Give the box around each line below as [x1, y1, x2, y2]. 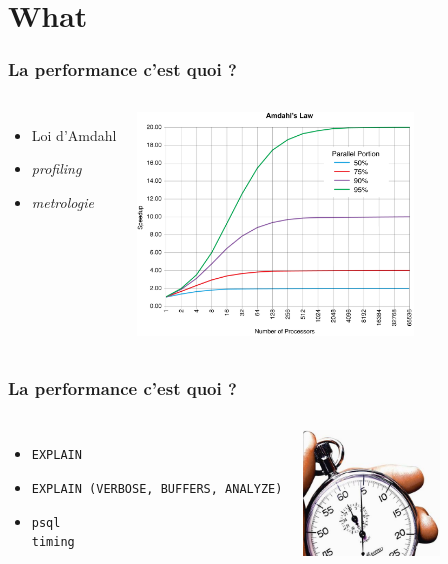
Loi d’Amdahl [31, 124, 117, 145]
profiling [31, 158, 82, 179]
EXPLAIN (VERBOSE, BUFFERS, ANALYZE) [31, 482, 283, 497]
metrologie [31, 191, 94, 212]
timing [31, 535, 75, 550]
